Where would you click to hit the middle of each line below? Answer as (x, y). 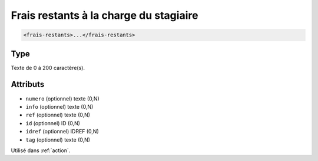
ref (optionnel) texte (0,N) (58, 115)
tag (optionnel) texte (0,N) (58, 140)
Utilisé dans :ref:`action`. (41, 150)
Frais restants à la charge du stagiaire (105, 15)
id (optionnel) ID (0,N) (53, 123)
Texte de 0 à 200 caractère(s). (48, 68)
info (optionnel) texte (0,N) (59, 106)
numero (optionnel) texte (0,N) (62, 98)
